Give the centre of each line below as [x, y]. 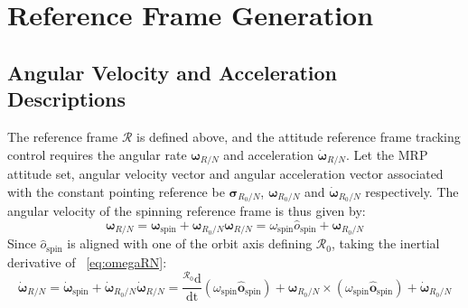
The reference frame [63, 136]
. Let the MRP [387, 154]
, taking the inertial [385, 243]
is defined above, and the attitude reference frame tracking [298, 136]
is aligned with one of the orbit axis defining [190, 243]
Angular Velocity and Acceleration [173, 72]
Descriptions [67, 99]
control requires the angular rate [97, 154]
